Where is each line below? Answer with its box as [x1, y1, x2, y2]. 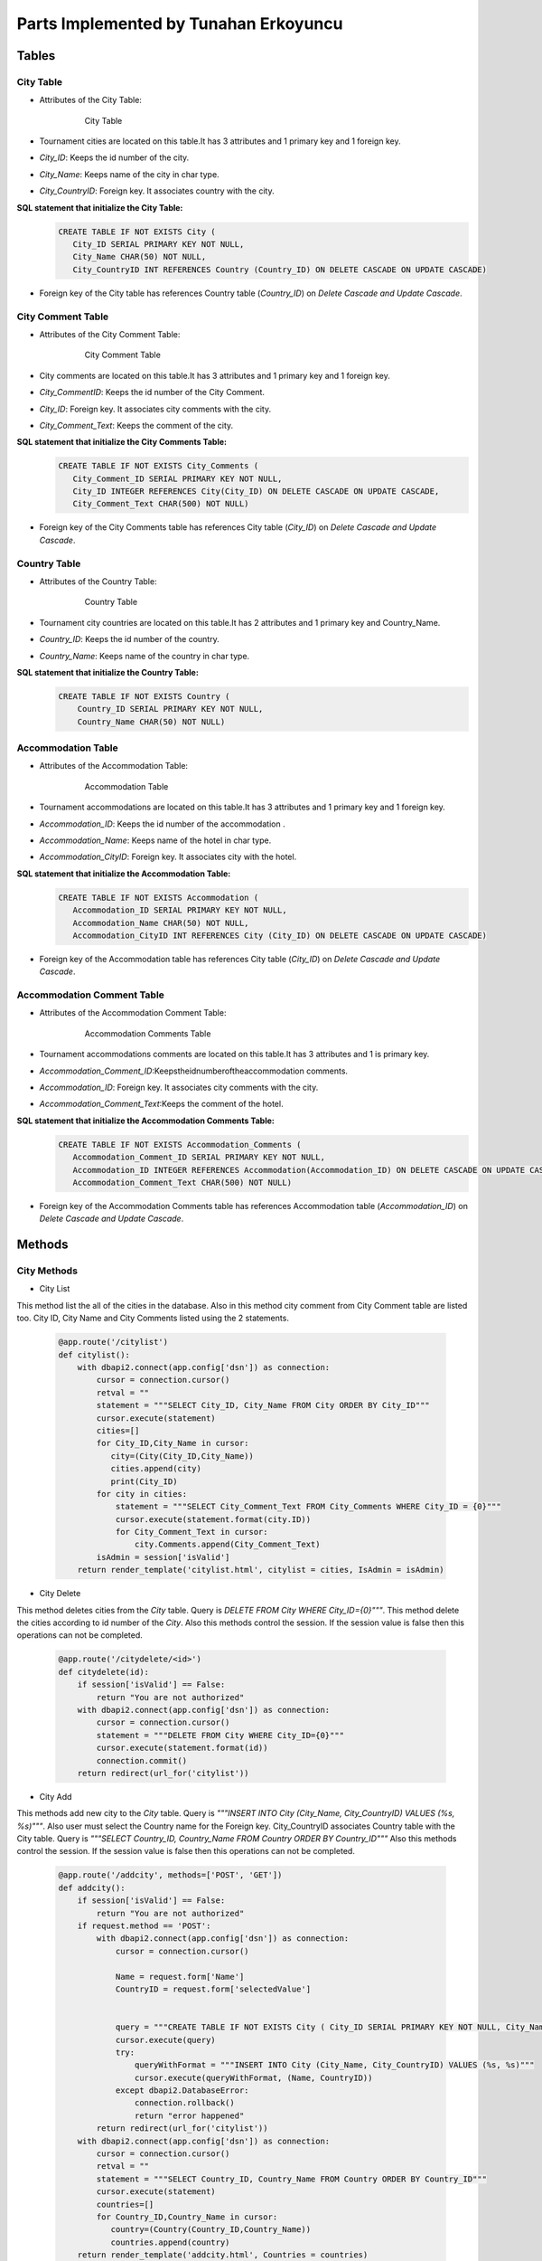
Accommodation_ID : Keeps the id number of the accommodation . [39, 818, 285, 829]
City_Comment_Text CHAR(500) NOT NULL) [72, 498, 249, 509]
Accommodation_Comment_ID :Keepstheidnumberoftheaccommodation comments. [39, 1065, 348, 1076]
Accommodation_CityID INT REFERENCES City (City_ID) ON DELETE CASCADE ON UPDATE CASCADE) [72, 930, 488, 941]
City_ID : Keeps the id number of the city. [39, 152, 190, 163]
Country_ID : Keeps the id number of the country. [39, 634, 220, 645]
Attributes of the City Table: [39, 95, 142, 106]
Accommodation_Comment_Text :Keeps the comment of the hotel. [39, 1099, 284, 1110]
